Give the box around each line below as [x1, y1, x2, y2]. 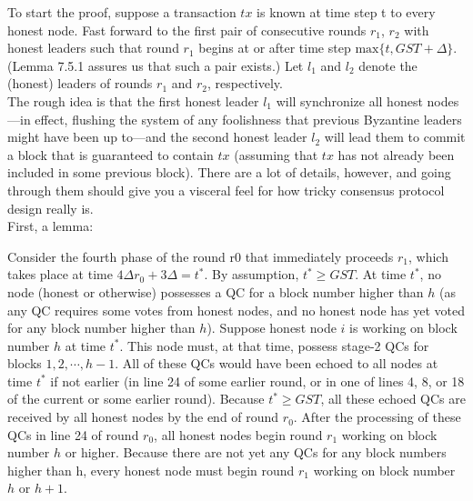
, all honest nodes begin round [154, 425, 323, 444]
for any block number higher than [7, 318, 196, 337]
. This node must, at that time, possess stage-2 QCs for [119, 336, 429, 355]
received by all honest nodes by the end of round [7, 407, 279, 426]
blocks [7, 354, 42, 373]
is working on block [349, 318, 458, 337]
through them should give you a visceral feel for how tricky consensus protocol [7, 180, 445, 199]
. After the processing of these [293, 407, 461, 426]
